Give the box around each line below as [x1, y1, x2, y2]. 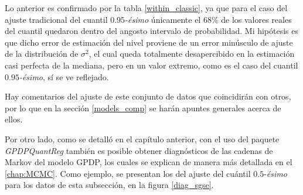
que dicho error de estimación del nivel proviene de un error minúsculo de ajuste [5, 36, 293, 48]
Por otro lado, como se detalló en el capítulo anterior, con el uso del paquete [5, 132, 280, 145]
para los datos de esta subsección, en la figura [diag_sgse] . [5, 179, 214, 191]
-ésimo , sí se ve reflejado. [19, 70, 109, 83]
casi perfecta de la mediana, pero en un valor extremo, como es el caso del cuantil [5, 59, 298, 71]
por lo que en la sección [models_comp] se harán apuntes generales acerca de [5, 101, 281, 114]
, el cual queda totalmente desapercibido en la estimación [88, 47, 295, 60]
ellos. [5, 113, 23, 125]
